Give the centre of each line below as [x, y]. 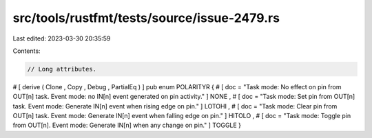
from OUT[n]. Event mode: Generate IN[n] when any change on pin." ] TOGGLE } [127, 125]
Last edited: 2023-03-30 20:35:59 [62, 38]
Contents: [27, 51]
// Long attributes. [62, 69]
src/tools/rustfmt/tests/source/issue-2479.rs [146, 18]
